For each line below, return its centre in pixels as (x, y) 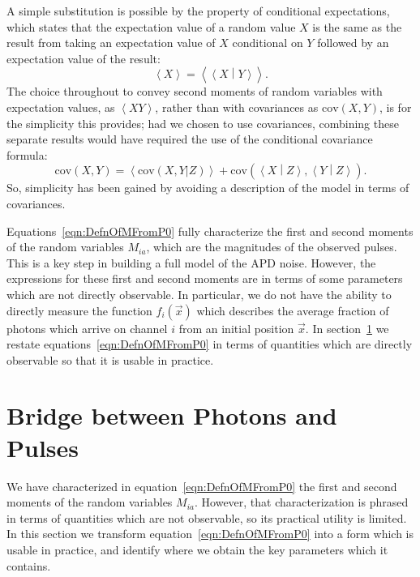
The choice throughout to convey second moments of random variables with (195, 91)
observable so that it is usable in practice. (110, 359)
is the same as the (357, 26)
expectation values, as (61, 107)
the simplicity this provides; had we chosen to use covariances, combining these (203, 123)
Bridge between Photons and (172, 415)
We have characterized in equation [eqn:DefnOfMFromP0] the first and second (202, 486)
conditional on (268, 43)
